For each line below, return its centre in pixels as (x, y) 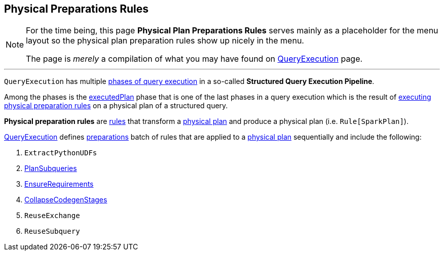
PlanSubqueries (51, 168)
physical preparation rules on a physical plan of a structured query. (116, 106)
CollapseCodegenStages (66, 200)
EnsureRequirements (59, 184)
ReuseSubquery (52, 231)
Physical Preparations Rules (76, 9)
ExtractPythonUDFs (61, 153)
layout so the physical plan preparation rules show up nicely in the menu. (165, 41)
